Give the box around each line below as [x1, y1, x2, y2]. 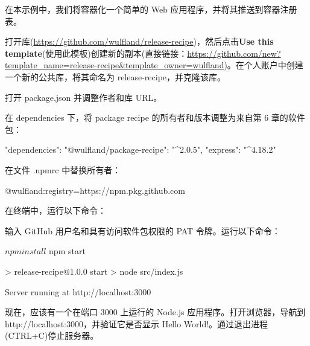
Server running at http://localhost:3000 [5, 285, 151, 298]
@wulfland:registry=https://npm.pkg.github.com [5, 184, 185, 196]
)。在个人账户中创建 [224, 59, 303, 71]
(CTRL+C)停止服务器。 [5, 329, 99, 342]
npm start [49, 245, 86, 257]
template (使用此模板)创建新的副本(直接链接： [5, 46, 188, 59]
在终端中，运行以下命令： [5, 204, 106, 217]
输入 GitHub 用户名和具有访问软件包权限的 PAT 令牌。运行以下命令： [5, 224, 280, 237]
